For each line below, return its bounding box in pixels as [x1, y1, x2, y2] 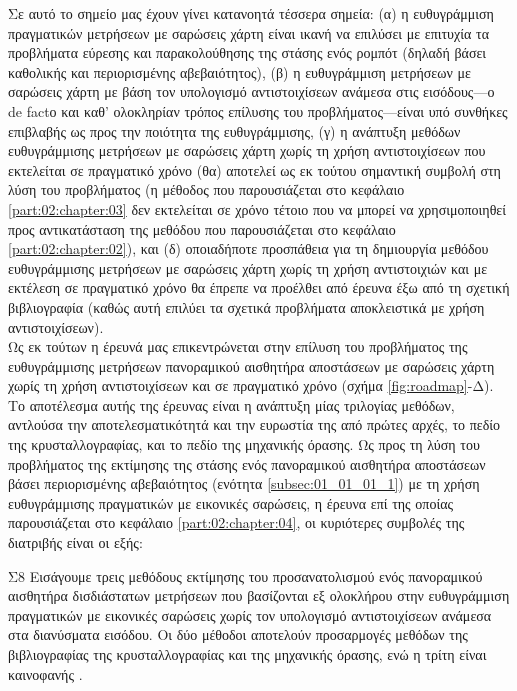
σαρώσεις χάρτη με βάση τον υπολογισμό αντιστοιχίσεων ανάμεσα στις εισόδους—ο [8, 81, 495, 102]
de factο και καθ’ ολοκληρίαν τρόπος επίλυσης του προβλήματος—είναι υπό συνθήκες [8, 100, 508, 121]
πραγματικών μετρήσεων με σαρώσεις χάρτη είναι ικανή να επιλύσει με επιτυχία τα [8, 22, 489, 43]
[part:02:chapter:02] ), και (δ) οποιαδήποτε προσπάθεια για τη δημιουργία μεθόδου [8, 238, 489, 259]
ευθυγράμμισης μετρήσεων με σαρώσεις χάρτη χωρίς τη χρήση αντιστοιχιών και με [8, 257, 488, 278]
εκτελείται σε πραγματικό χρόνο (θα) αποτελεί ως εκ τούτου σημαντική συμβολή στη [8, 159, 501, 180]
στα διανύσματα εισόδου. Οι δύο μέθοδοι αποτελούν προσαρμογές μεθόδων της [8, 624, 468, 645]
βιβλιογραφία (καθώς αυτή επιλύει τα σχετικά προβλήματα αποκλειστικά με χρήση [8, 296, 485, 317]
